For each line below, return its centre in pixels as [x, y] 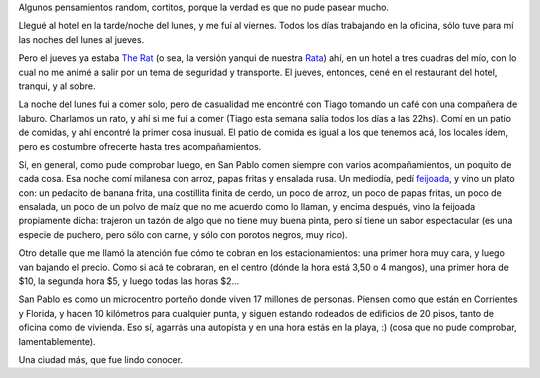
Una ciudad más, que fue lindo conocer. [101, 359]
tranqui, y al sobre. [57, 86]
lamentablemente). [57, 341]
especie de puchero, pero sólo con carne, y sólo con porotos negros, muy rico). [183, 234]
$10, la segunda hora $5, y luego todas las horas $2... [129, 281]
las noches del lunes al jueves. [81, 39]
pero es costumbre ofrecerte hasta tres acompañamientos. [140, 146]
